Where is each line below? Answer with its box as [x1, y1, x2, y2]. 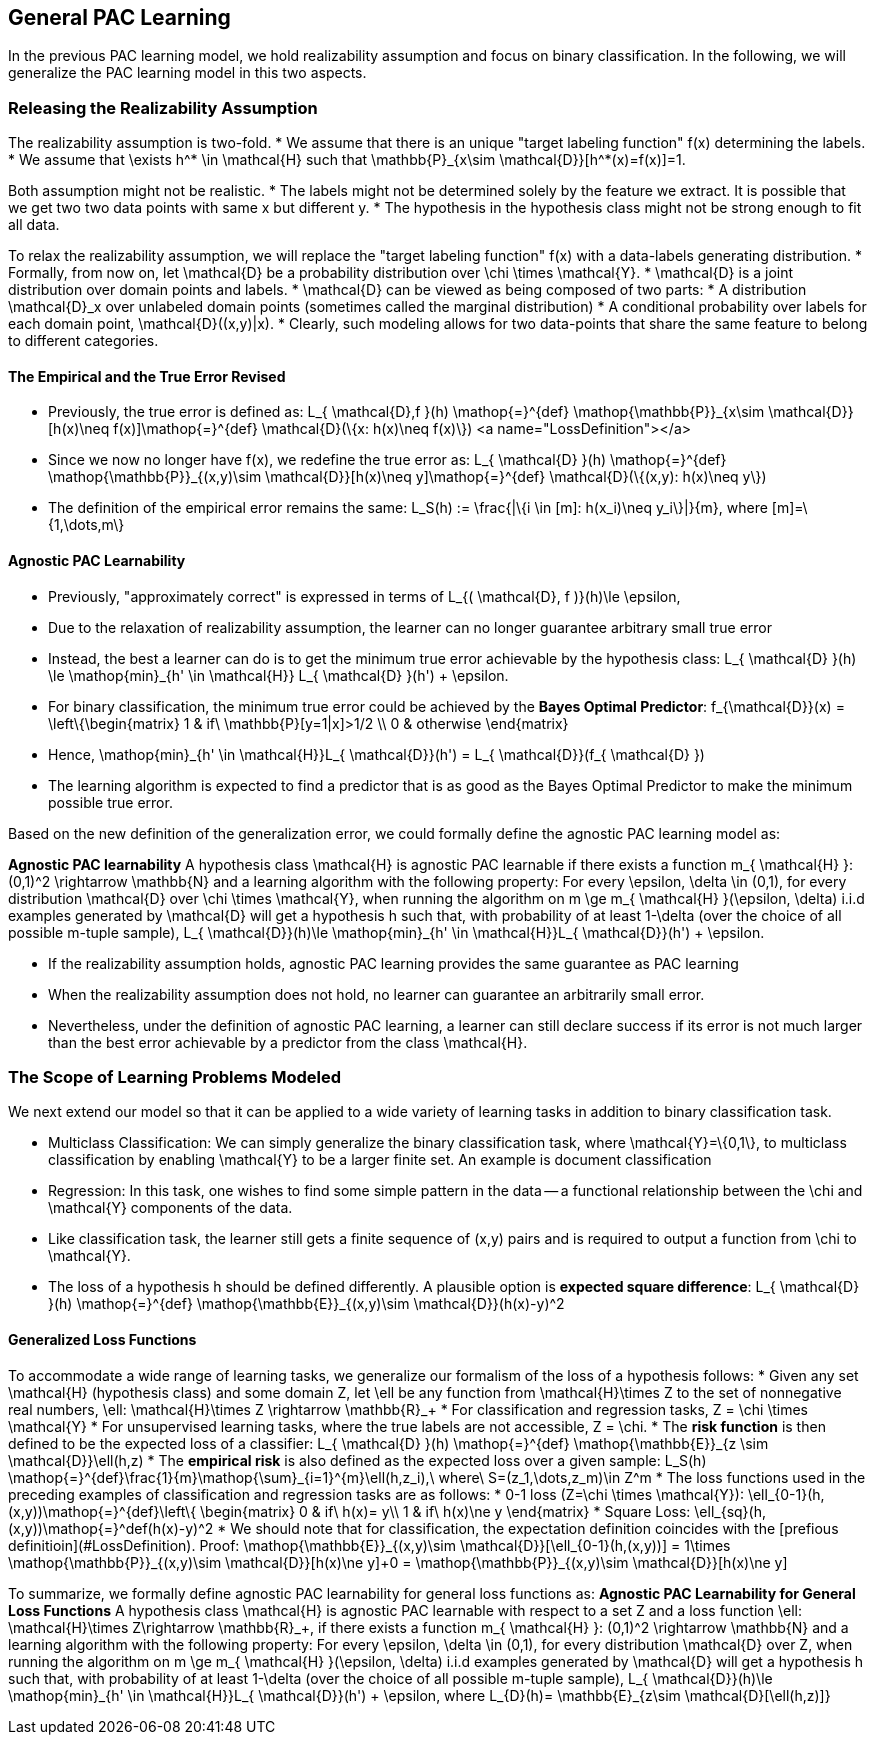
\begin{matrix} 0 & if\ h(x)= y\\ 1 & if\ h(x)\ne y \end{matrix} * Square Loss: [200, 1502, 691, 1520]
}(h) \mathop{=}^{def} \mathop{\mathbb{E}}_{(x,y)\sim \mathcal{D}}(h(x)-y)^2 [48, 1295, 565, 1313]
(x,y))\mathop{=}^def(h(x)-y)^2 [8, 1519, 214, 1537]
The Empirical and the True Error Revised [8, 367, 286, 385]
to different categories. [8, 332, 159, 350]
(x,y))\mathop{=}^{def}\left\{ [8, 1502, 197, 1520]
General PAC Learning [8, 5, 231, 30]
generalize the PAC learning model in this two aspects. [8, 64, 367, 82]
